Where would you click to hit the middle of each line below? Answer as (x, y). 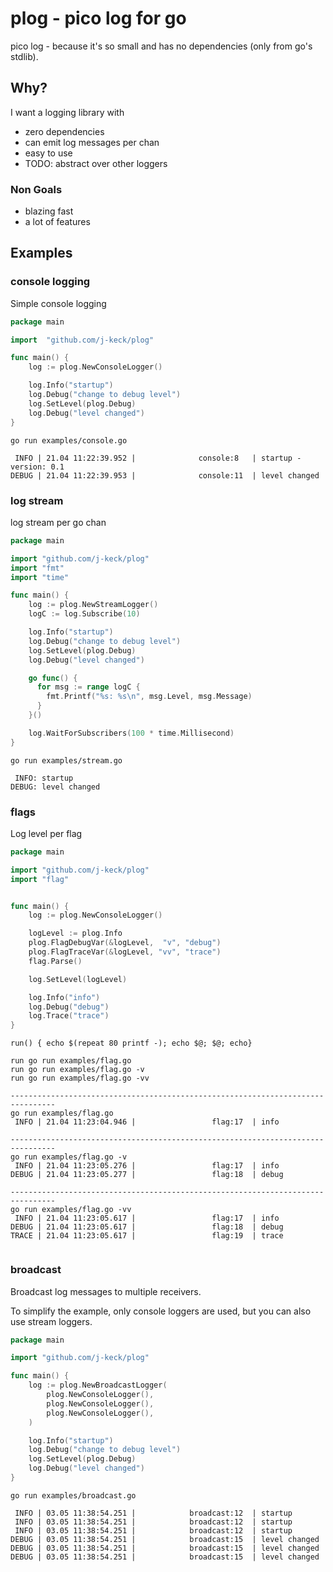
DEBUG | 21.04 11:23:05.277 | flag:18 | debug (147, 1175)
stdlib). (24, 56)
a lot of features (57, 222)
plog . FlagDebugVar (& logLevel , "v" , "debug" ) (125, 943)
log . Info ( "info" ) (64, 997)
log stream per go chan (58, 522)
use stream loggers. (51, 1321)
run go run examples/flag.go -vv (80, 1078)
